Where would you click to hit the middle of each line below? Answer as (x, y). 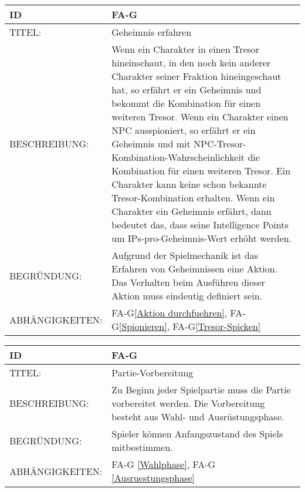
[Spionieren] (143, 326)
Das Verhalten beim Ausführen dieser (188, 282)
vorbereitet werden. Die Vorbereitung (188, 403)
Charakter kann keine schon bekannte (189, 184)
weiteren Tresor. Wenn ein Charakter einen (200, 117)
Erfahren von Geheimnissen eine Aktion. (195, 269)
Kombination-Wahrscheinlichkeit (178, 157)
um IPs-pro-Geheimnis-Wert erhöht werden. (202, 238)
